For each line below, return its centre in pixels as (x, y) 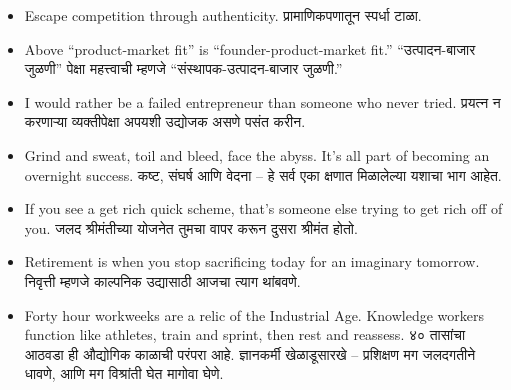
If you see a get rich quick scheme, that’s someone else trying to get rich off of (263, 208)
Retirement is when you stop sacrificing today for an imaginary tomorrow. (252, 261)
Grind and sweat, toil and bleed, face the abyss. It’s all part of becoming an (257, 154)
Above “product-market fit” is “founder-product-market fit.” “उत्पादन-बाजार (250, 48)
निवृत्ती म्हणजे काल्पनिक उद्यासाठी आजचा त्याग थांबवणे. (162, 280)
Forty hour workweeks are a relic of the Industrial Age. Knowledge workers (254, 314)
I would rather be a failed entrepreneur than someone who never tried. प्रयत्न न (262, 101)
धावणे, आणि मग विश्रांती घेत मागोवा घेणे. (124, 373)
